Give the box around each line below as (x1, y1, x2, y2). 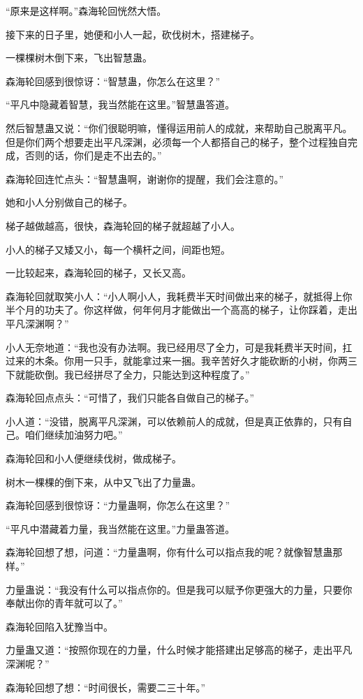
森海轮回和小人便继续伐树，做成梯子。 (6, 451, 181, 466)
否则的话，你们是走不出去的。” (24, 148, 162, 163)
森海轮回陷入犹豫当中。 (6, 619, 113, 633)
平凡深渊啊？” (6, 316, 69, 330)
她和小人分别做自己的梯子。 (6, 195, 133, 209)
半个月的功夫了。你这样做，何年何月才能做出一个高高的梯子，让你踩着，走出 (6, 302, 357, 317)
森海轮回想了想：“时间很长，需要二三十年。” (6, 679, 206, 694)
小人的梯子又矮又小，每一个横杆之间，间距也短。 (6, 242, 230, 256)
